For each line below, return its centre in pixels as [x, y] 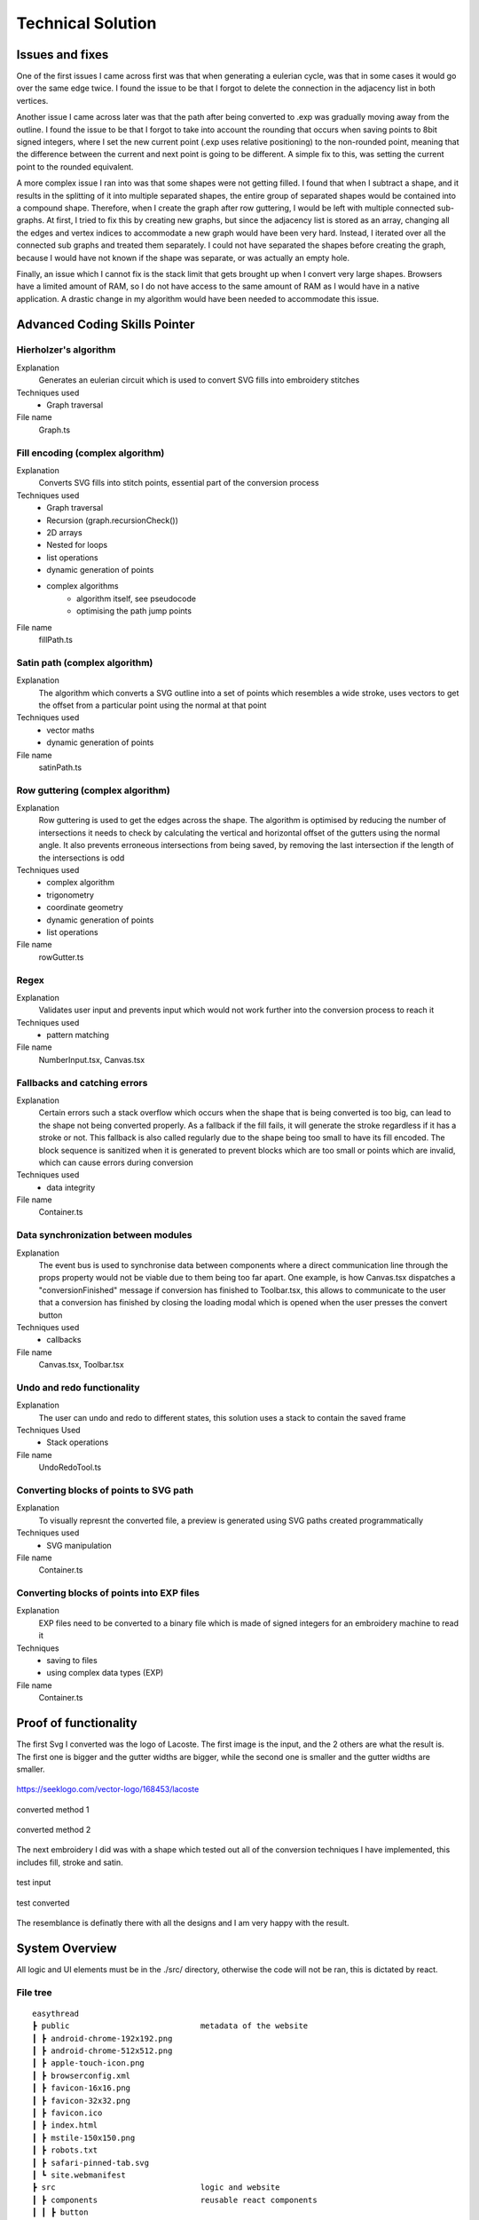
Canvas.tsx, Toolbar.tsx [81, 1365]
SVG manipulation [79, 1545]
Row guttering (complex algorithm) [93, 790]
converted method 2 [54, 1830]
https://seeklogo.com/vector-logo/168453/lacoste [108, 1789]
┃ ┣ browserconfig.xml [82, 2075]
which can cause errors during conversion [116, 1162]
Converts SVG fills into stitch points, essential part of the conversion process [179, 483]
